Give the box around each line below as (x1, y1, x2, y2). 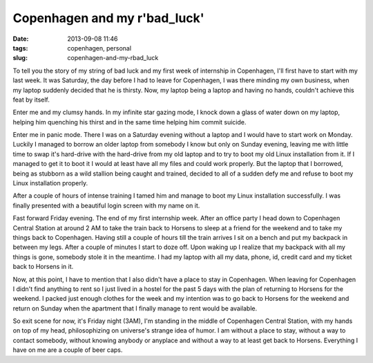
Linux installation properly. (12, 179, 88, 187)
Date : (12, 35, 29, 43)
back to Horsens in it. (12, 263, 74, 271)
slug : (12, 54, 28, 62)
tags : (12, 44, 28, 52)
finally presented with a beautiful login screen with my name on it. (12, 201, 200, 210)
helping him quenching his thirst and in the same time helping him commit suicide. (12, 118, 247, 126)
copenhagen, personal (67, 44, 131, 52)
